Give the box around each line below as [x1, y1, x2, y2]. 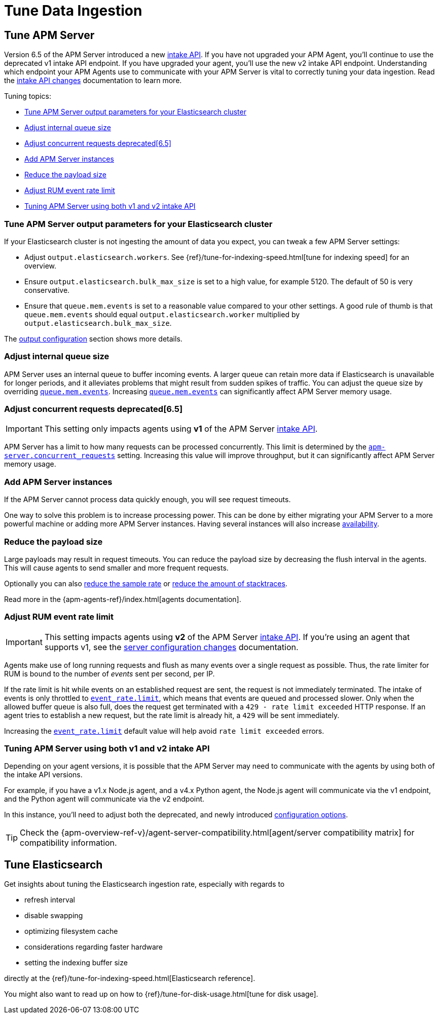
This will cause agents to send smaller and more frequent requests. [4, 563, 229, 572]
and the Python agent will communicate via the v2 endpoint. [4, 795, 205, 804]
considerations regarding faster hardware [24, 942, 163, 952]
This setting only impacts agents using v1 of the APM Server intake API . [44, 424, 318, 434]
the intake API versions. [4, 770, 83, 779]
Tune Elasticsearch [4, 858, 103, 871]
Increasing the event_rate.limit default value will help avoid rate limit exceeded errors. [4, 726, 324, 735]
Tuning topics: [4, 92, 51, 101]
